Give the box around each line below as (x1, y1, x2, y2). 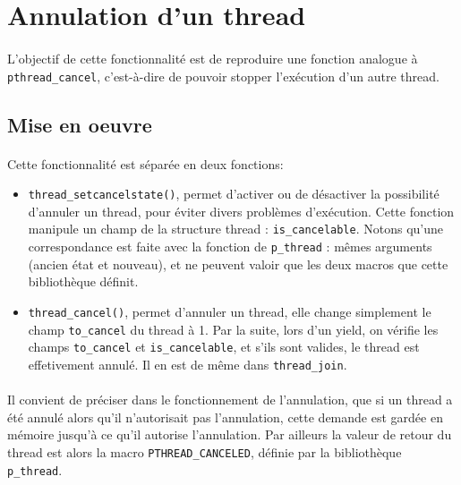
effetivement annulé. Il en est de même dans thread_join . (28, 354, 347, 373)
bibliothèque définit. (28, 272, 139, 291)
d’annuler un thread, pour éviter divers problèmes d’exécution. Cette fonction (28, 201, 455, 220)
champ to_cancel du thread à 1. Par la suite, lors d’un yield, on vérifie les (28, 319, 439, 338)
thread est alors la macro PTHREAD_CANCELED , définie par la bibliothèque (7, 442, 402, 461)
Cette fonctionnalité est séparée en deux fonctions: (7, 154, 284, 173)
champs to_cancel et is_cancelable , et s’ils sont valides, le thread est (28, 337, 420, 356)
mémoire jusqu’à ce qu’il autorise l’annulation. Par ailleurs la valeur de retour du (7, 425, 452, 444)
